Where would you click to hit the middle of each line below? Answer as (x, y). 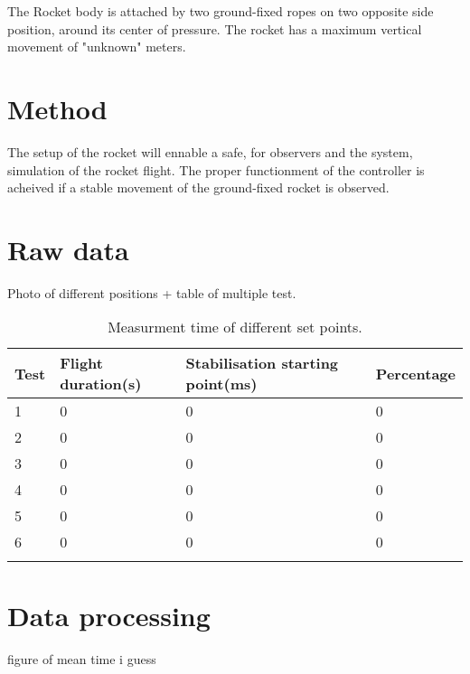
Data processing (109, 615)
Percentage (415, 373)
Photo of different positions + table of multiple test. (152, 292)
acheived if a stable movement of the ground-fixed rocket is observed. (198, 187)
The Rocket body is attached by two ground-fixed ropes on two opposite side (221, 11)
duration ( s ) (101, 384)
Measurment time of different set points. (235, 327)
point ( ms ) (221, 384)
